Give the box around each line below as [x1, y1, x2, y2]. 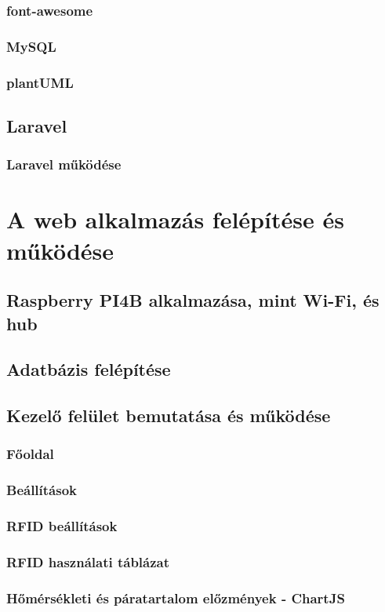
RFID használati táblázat [6, 552, 170, 571]
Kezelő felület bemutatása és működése [6, 403, 331, 428]
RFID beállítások [6, 516, 118, 536]
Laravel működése [6, 155, 122, 174]
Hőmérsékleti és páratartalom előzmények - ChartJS [6, 588, 345, 607]
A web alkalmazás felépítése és [6, 203, 344, 235]
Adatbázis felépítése [6, 357, 171, 381]
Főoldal [6, 444, 54, 464]
